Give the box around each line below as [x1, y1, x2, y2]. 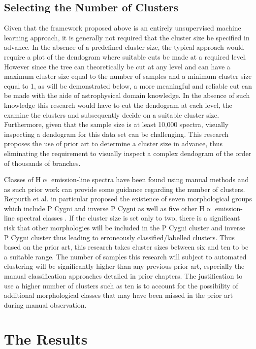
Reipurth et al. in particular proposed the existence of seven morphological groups [4, 193, 252, 204]
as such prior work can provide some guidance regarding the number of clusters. [4, 184, 245, 194]
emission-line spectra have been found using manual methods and [51, 174, 249, 185]
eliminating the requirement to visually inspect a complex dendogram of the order [4, 148, 252, 158]
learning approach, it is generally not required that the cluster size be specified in [4, 32, 250, 42]
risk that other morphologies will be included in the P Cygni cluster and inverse [4, 222, 245, 233]
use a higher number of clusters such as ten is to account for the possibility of [4, 280, 238, 290]
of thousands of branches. [4, 158, 81, 168]
